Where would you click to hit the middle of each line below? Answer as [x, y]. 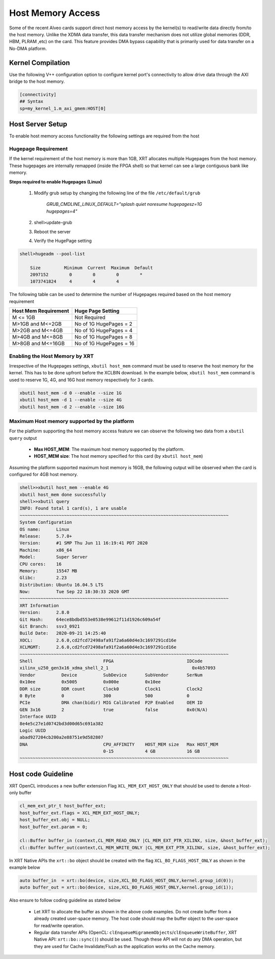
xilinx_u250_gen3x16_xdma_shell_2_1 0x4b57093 [117, 668]
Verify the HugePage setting [63, 240]
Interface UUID [38, 717]
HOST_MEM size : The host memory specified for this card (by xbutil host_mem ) [118, 456]
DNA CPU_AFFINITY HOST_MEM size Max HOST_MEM [119, 744]
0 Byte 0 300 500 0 [105, 696]
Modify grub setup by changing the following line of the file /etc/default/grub [117, 193]
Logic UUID [33, 730]
